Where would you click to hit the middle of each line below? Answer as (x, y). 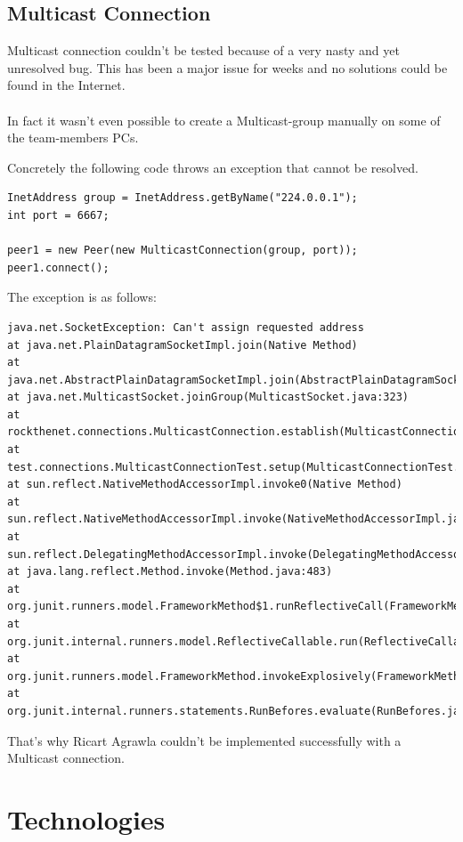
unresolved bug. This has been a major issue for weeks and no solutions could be (227, 67)
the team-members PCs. (73, 138)
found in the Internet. (66, 85)
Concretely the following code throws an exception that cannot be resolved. (213, 167)
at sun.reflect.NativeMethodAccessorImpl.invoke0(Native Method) (205, 485)
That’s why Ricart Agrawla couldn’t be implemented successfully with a (204, 740)
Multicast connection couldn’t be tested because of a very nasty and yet (203, 50)
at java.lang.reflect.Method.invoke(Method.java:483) (170, 572)
